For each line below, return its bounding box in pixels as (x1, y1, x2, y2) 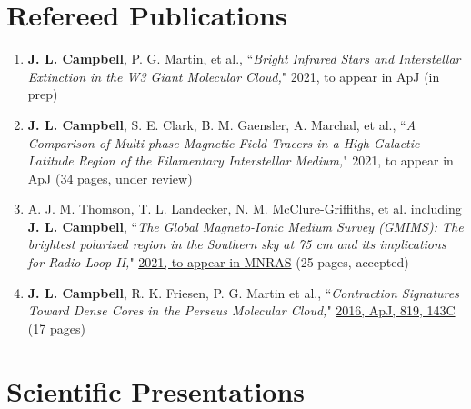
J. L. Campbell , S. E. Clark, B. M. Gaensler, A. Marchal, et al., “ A (27, 115, 416, 134)
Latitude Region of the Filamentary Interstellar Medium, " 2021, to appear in (27, 151, 454, 170)
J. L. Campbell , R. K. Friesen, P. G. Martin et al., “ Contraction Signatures (27, 283, 459, 302)
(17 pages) (27, 318, 85, 337)
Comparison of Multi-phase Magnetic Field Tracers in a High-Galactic (27, 133, 420, 152)
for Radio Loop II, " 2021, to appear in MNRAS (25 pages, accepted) (27, 253, 409, 272)
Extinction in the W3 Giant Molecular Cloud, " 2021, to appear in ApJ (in (27, 66, 440, 85)
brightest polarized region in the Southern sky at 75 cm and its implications (27, 234, 446, 254)
